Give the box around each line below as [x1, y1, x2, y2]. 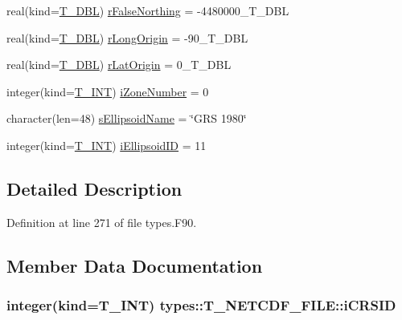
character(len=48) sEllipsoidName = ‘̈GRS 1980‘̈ [6, 110, 247, 127]
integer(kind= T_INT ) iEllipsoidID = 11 [6, 136, 207, 153]
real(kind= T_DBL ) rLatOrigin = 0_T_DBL [6, 56, 232, 73]
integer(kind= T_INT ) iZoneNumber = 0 [6, 83, 209, 99]
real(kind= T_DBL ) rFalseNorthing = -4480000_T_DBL [6, 2, 289, 18]
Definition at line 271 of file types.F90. [6, 213, 197, 230]
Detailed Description [6, 176, 183, 201]
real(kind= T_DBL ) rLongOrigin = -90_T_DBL [6, 29, 248, 46]
